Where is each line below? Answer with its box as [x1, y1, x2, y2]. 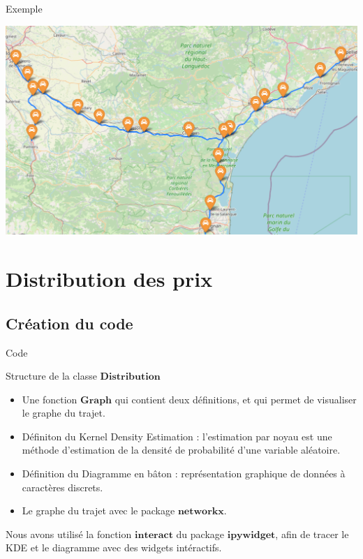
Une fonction [22, 392, 77, 406]
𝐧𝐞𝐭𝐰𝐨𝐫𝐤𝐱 [177, 507, 224, 517]
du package [176, 526, 224, 541]
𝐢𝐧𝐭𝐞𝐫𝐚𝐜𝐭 [134, 530, 173, 540]
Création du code [6, 312, 133, 334]
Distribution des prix [6, 264, 213, 293]
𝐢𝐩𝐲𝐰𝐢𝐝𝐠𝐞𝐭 [227, 530, 276, 540]
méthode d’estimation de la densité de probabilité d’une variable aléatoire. [22, 442, 341, 457]
